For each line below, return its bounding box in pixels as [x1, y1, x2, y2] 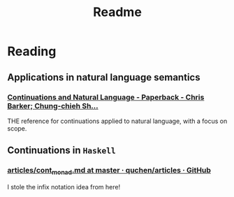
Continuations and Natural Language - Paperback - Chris [7, 92, 205, 102]
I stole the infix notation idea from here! [7, 182, 121, 191]
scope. [7, 124, 27, 133]
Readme [93, 4, 142, 20]
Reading [7, 43, 57, 59]
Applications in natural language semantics [7, 71, 200, 83]
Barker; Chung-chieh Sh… [7, 101, 99, 110]
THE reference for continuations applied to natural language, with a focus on [7, 117, 228, 125]
